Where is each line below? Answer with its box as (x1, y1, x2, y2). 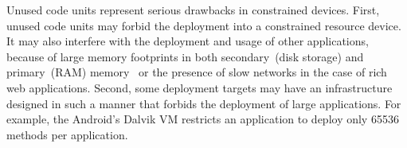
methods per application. (6, 126, 128, 142)
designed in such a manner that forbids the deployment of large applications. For (6, 95, 401, 111)
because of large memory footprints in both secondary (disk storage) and (6, 48, 364, 64)
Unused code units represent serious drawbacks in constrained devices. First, (6, 2, 380, 18)
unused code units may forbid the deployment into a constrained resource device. (6, 17, 401, 33)
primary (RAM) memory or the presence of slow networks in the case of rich (6, 64, 387, 80)
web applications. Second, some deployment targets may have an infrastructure (6, 79, 393, 95)
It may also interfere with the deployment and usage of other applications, (6, 33, 369, 49)
